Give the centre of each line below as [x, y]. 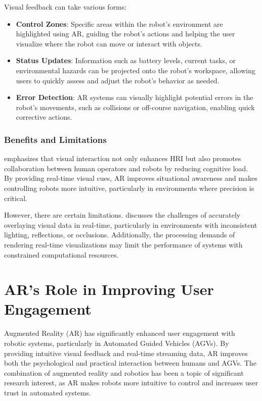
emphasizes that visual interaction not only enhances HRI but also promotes [123, 158]
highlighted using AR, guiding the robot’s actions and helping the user [125, 34]
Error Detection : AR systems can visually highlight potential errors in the [135, 97]
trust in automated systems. [48, 392]
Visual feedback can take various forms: [65, 7]
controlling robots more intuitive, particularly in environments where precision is [129, 188]
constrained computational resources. [61, 254]
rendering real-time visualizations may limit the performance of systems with [123, 244]
